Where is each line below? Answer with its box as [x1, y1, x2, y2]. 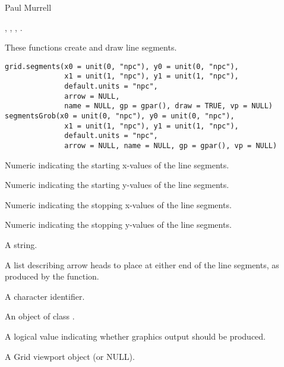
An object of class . [5, 310, 75, 322]
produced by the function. [5, 270, 99, 283]
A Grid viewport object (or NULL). [5, 350, 135, 362]
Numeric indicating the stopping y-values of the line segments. [5, 218, 232, 231]
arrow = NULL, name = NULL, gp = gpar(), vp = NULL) [64, 142, 277, 150]
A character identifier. [5, 290, 85, 302]
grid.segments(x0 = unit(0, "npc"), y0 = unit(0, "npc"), [5, 62, 239, 71]
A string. [5, 239, 37, 251]
